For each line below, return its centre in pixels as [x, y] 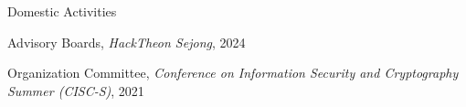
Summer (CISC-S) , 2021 [76, 90]
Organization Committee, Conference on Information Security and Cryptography [233, 73]
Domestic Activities [62, 11]
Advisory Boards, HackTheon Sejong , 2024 [127, 42]
